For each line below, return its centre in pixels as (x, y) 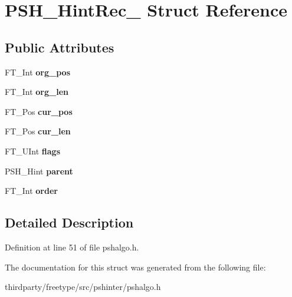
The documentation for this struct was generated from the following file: (135, 267)
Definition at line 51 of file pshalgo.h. (72, 247)
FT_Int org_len (37, 92)
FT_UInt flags (32, 151)
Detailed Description (69, 222)
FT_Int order (31, 191)
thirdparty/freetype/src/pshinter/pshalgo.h (83, 287)
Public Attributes (60, 47)
